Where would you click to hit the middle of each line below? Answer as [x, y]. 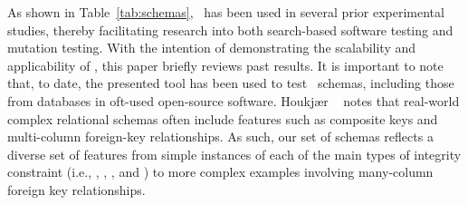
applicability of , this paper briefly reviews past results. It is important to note [225, 65]
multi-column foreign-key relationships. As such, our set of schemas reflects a [220, 137]
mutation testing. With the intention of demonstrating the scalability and [212, 48]
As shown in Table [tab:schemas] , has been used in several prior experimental [226, 12]
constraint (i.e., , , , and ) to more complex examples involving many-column [220, 172]
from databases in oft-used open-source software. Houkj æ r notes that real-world [234, 100]
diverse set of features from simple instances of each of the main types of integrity [234, 154]
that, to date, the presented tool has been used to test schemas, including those [231, 83]
